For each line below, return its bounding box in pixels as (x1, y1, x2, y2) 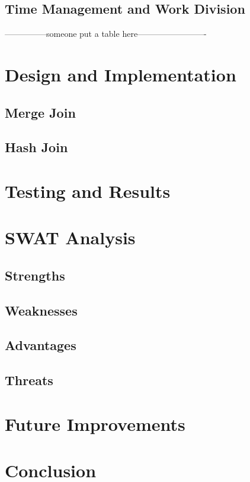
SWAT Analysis (5, 225, 136, 250)
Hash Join (5, 138, 68, 156)
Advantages (5, 336, 76, 354)
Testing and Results (5, 178, 171, 203)
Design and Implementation (5, 62, 236, 86)
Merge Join (5, 103, 76, 121)
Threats (5, 371, 53, 389)
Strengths (5, 266, 65, 284)
